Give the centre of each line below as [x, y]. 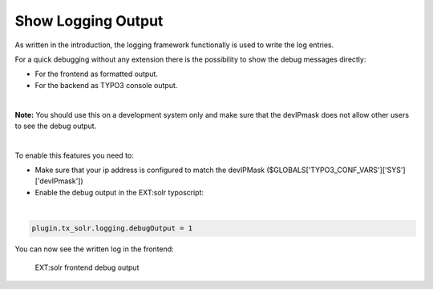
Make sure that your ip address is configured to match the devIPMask [150, 170]
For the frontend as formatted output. [96, 74]
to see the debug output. [56, 126]
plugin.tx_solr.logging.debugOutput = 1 [112, 229]
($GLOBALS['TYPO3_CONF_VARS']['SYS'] [336, 170]
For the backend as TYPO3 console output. [106, 85]
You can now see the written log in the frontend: [94, 249]
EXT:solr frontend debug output [87, 267]
